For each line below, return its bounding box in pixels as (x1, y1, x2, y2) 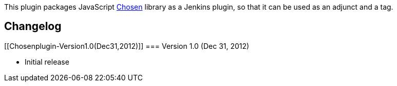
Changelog (4, 20, 62, 33)
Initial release (25, 57, 69, 66)
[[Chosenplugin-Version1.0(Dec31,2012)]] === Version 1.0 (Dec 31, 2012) (4, 41, 250, 50)
